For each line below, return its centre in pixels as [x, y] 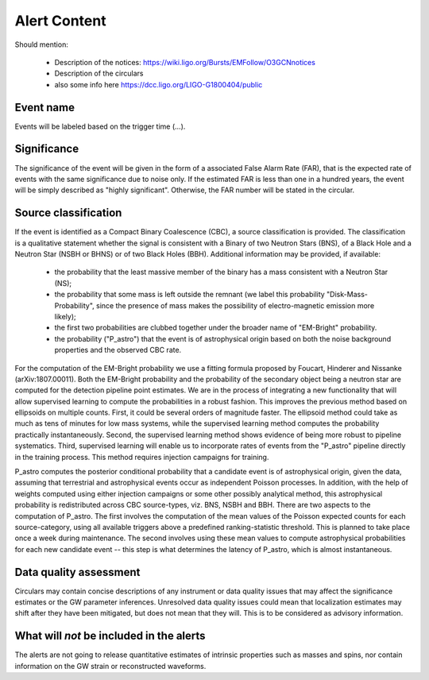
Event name [45, 107]
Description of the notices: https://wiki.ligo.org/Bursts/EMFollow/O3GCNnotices [185, 62]
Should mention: [42, 44]
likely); [65, 316]
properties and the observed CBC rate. [118, 350]
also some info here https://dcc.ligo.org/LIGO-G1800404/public [158, 84]
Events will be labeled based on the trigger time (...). [100, 126]
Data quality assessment [77, 572]
